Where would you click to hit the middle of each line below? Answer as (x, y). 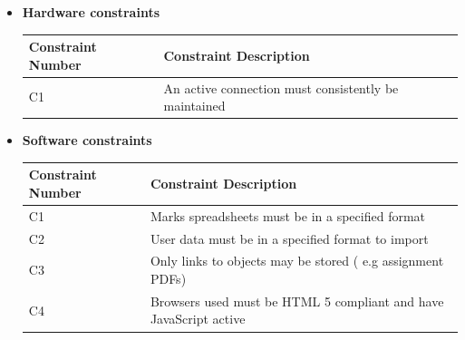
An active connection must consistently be (281, 87)
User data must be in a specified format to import (289, 238)
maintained (194, 106)
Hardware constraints (91, 12)
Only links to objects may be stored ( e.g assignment (297, 261)
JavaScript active (198, 319)
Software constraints (87, 140)
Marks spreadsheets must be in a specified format (288, 215)
